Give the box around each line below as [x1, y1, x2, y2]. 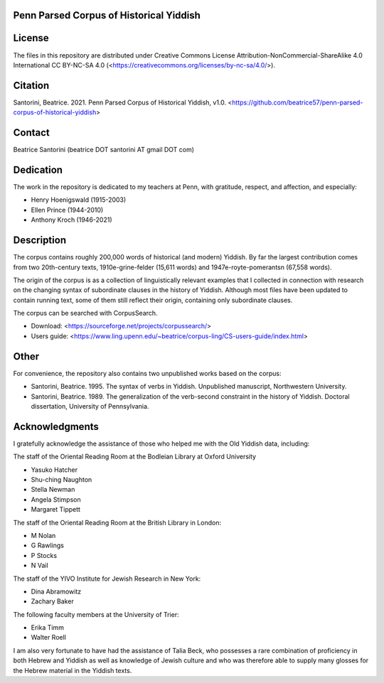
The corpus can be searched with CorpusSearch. [13, 309, 158, 318]
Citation [13, 79, 50, 92]
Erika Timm [31, 623, 64, 632]
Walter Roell [31, 633, 67, 642]
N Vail [31, 561, 49, 570]
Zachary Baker [31, 597, 74, 606]
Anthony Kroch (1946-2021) [31, 215, 112, 224]
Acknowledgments [13, 420, 100, 433]
